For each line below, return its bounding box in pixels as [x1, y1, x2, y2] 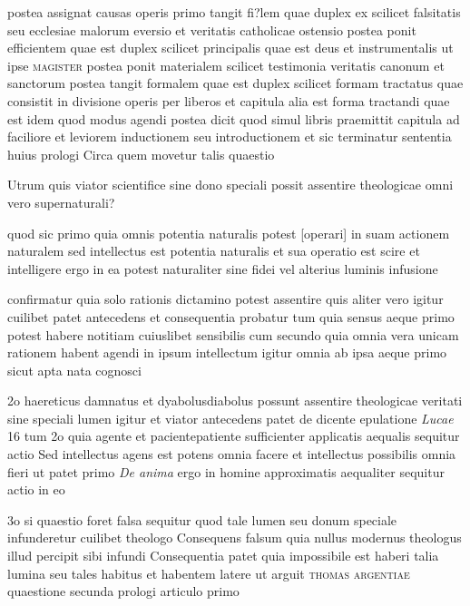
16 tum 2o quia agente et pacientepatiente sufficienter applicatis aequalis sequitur [7, 426, 460, 445]
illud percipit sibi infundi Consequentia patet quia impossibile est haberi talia [7, 546, 439, 565]
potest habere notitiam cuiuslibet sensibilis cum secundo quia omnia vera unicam [7, 325, 459, 344]
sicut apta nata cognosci [7, 360, 142, 379]
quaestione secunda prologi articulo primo [7, 582, 240, 601]
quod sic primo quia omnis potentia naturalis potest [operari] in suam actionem [7, 223, 450, 242]
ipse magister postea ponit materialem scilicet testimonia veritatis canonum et [7, 55, 445, 74]
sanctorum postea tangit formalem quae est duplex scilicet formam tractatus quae [7, 73, 464, 93]
